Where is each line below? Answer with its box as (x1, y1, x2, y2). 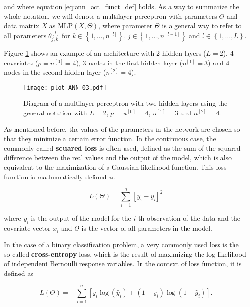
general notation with (23, 108, 87, 118)
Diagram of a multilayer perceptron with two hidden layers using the (23, 98, 228, 108)
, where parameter (98, 20, 153, 31)
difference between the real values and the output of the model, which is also (4, 152, 232, 162)
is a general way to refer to (162, 20, 242, 31)
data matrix (4, 20, 39, 31)
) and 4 (208, 57, 230, 67)
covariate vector (4, 223, 51, 233)
